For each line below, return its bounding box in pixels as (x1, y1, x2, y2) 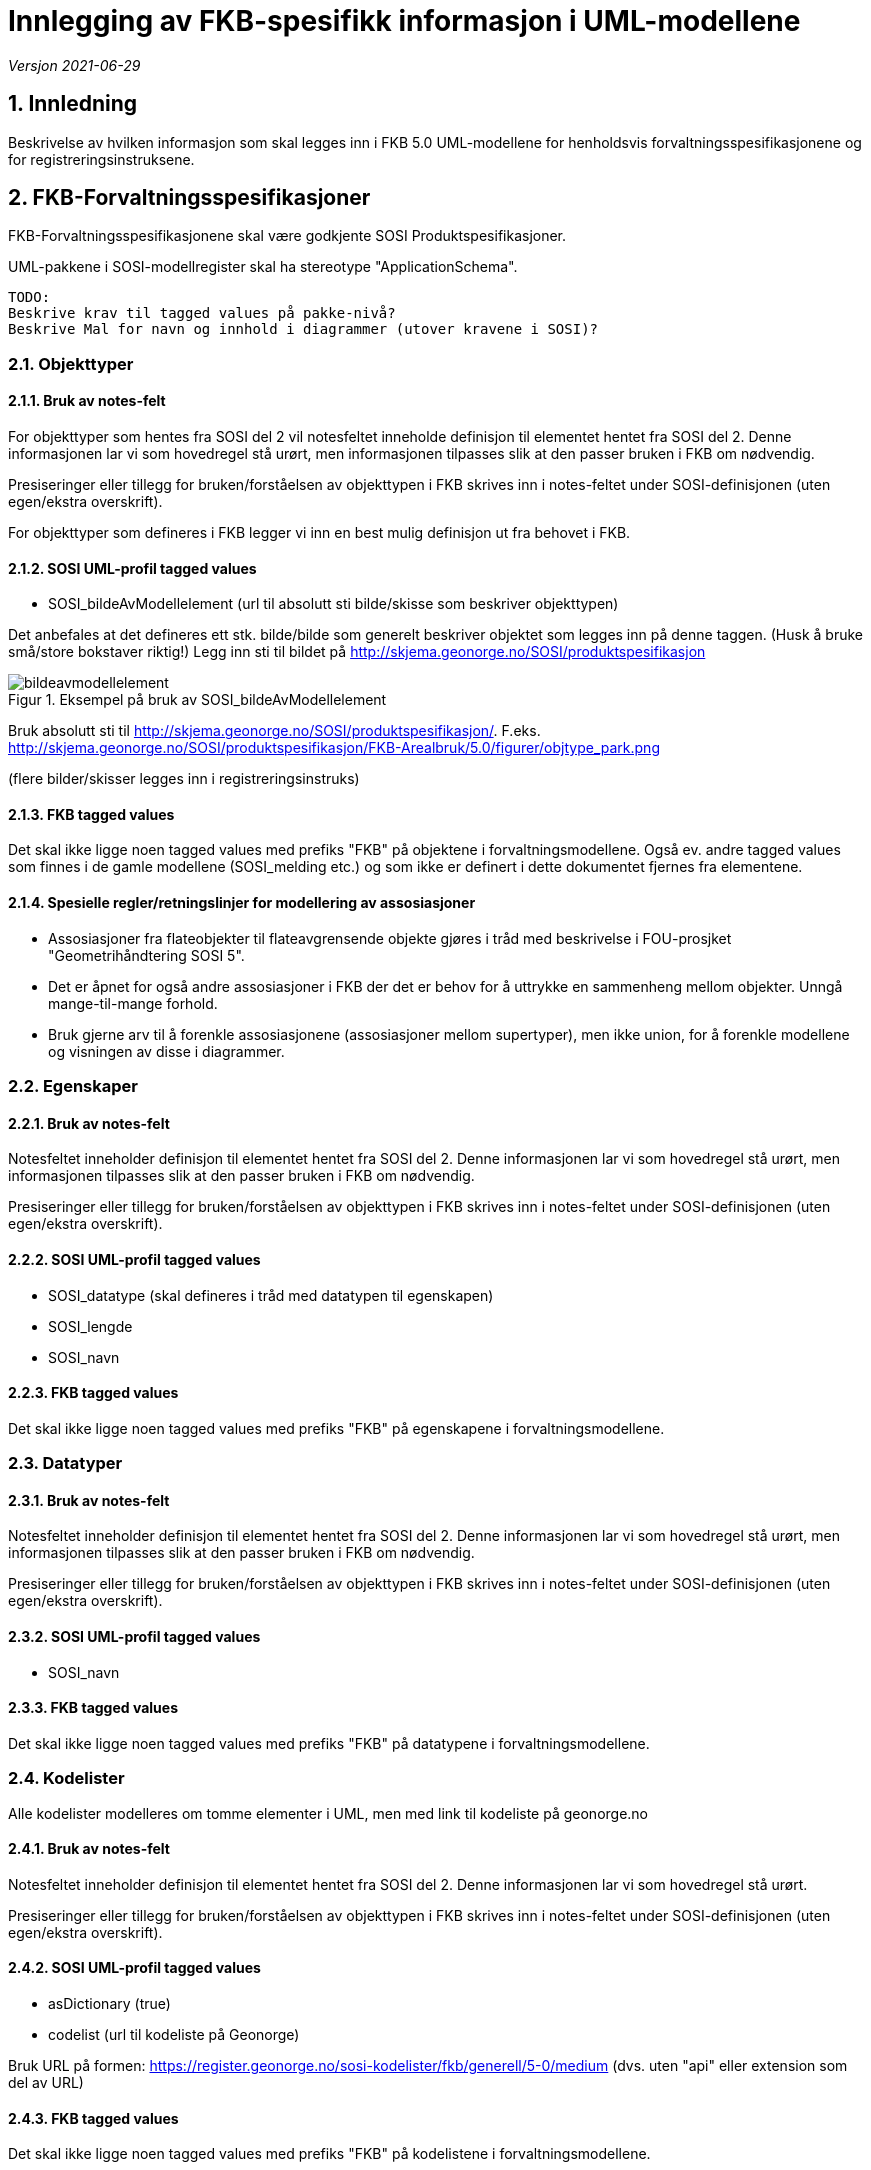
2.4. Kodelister (8, 1768, 125, 1789)
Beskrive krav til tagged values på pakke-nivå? (8, 305, 396, 322)
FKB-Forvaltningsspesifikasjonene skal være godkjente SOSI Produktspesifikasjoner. (8, 227, 567, 245)
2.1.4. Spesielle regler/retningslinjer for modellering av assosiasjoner (8, 894, 476, 912)
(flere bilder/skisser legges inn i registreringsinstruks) (8, 770, 360, 788)
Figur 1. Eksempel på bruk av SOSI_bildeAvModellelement (8, 691, 387, 709)
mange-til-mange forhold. (48, 994, 218, 1012)
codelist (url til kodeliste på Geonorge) (48, 2025, 300, 2043)
